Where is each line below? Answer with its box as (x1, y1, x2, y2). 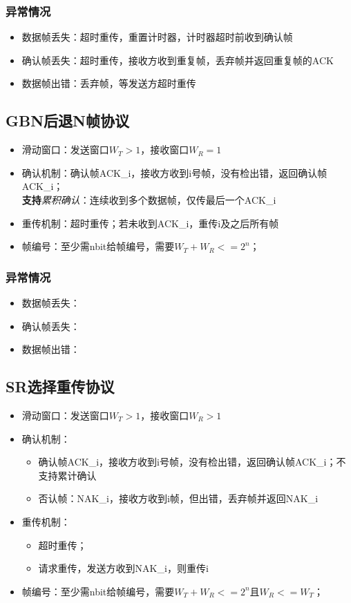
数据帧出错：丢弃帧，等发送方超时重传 (21, 76, 196, 90)
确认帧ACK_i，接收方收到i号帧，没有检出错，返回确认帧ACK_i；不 (38, 454, 346, 469)
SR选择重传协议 (6, 376, 115, 397)
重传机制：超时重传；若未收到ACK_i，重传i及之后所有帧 (21, 216, 279, 230)
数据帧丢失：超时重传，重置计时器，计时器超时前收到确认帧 (21, 30, 293, 44)
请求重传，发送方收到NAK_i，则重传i (38, 561, 209, 575)
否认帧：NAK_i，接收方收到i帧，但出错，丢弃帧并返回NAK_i (38, 491, 319, 506)
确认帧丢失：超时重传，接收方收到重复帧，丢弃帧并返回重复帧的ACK (21, 52, 334, 67)
